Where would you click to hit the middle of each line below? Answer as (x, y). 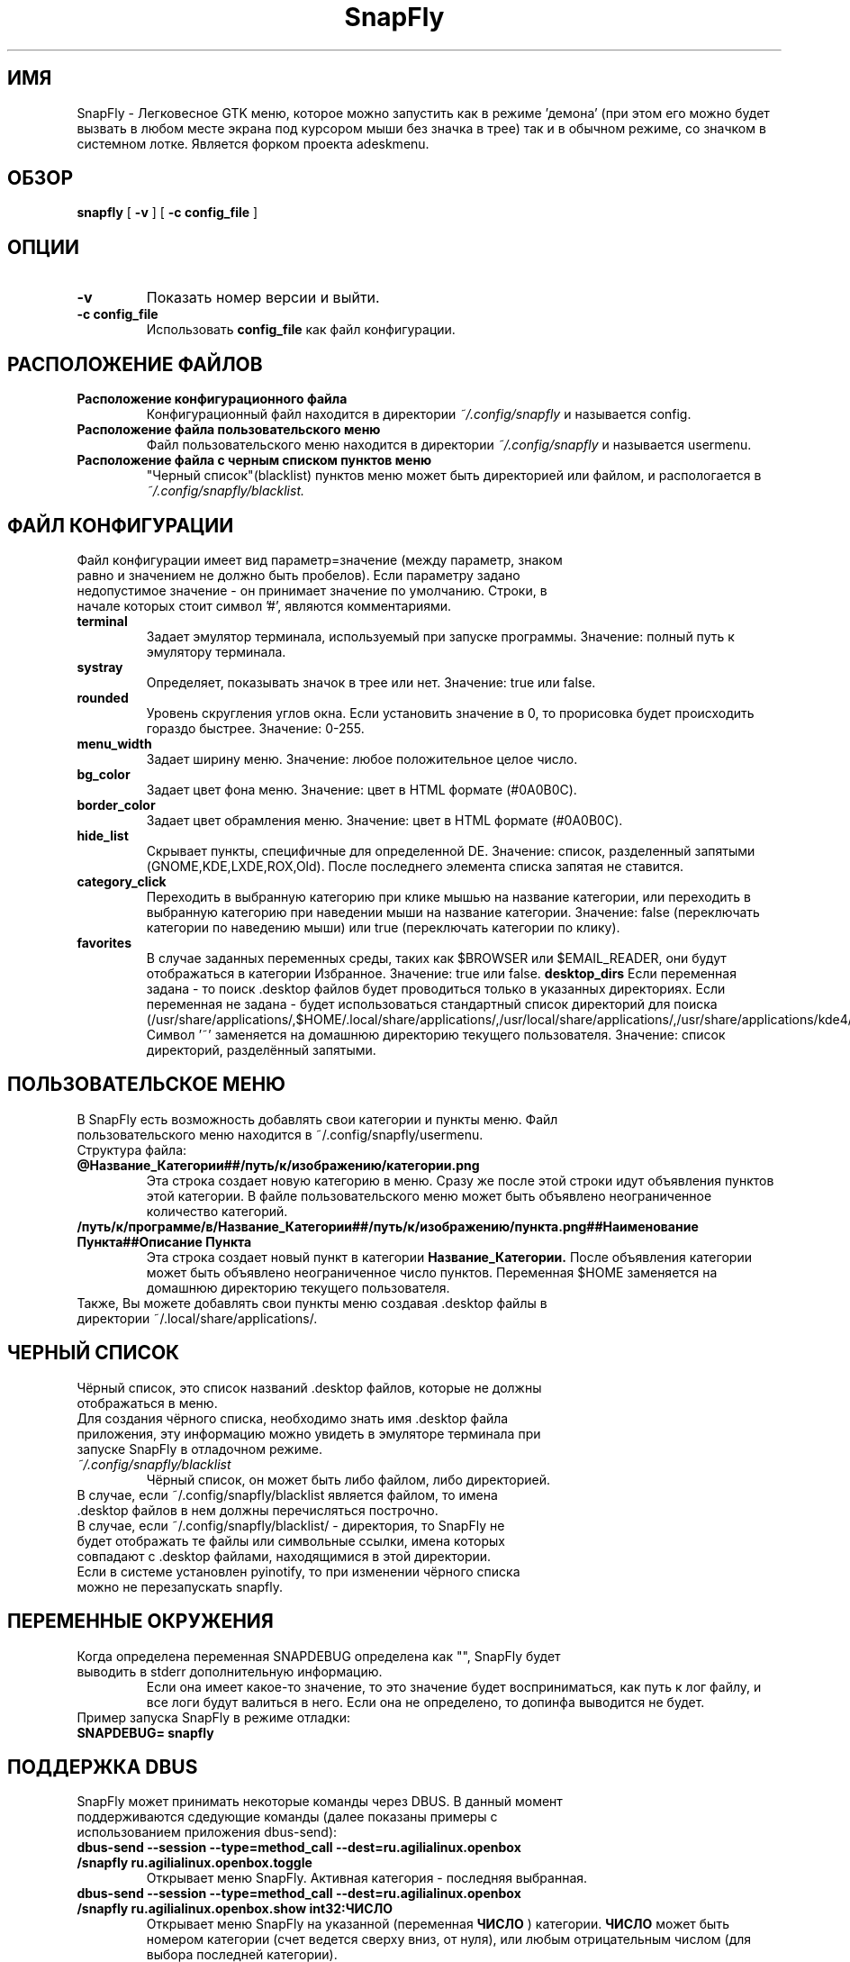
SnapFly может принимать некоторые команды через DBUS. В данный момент (320, 1802)
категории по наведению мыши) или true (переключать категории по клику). (383, 927)
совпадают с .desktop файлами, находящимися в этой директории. (284, 1556)
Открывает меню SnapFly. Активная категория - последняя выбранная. (367, 1878)
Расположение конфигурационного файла (212, 399)
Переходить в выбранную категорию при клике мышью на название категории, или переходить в (448, 896)
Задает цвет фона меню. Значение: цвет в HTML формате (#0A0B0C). (362, 789)
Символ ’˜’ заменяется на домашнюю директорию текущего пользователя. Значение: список (436, 1034)
